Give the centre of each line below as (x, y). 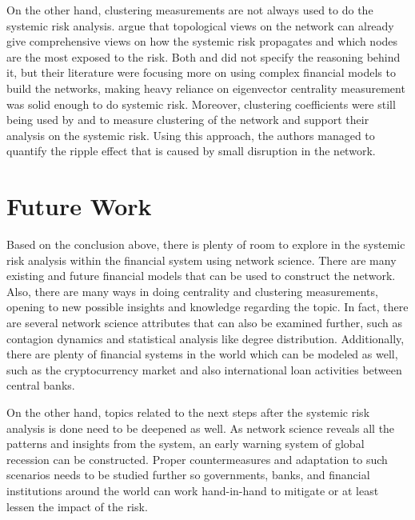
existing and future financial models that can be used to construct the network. (201, 276)
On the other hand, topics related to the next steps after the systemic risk (188, 412)
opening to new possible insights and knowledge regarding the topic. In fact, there (207, 307)
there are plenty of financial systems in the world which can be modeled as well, (202, 354)
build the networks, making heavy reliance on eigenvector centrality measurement (206, 88)
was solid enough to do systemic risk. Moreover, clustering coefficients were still (201, 104)
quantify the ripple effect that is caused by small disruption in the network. (191, 151)
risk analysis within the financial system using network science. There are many (202, 260)
